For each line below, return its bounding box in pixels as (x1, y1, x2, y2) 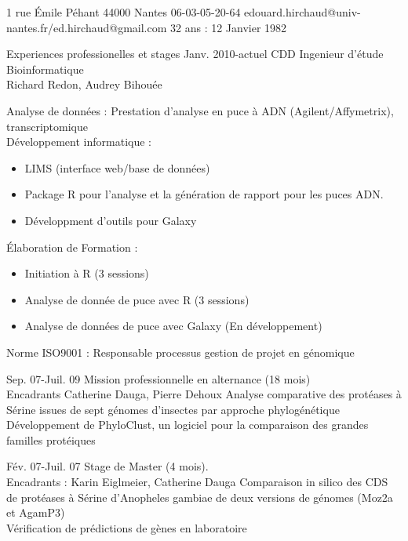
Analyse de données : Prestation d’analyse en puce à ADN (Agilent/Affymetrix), (6, 102, 394, 118)
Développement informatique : (6, 133, 151, 150)
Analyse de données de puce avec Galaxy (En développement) (24, 318, 322, 334)
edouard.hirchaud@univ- (244, 4, 361, 20)
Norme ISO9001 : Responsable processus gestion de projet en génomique (6, 343, 355, 360)
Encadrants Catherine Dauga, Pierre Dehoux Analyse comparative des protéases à (6, 386, 402, 402)
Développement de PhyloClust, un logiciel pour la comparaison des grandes (6, 416, 369, 433)
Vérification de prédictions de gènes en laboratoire (6, 519, 247, 536)
